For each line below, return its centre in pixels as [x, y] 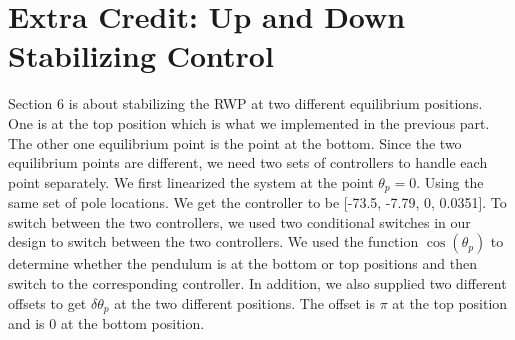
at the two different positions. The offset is [244, 302]
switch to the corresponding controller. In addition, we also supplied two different [257, 282]
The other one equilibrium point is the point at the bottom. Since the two [235, 142]
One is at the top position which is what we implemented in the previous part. [249, 122]
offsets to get [47, 302]
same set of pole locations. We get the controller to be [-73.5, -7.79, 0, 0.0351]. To [257, 202]
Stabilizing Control [141, 55]
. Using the [450, 181]
